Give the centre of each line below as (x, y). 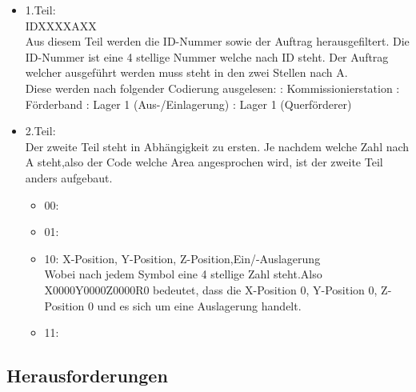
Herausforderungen (87, 376)
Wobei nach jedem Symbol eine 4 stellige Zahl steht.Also (183, 274)
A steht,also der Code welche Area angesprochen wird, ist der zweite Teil (204, 162)
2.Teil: (40, 131)
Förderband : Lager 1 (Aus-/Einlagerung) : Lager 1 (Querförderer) (188, 104)
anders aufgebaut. (69, 177)
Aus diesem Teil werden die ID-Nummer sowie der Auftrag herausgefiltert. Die (217, 41)
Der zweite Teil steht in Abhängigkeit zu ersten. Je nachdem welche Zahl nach (217, 146)
